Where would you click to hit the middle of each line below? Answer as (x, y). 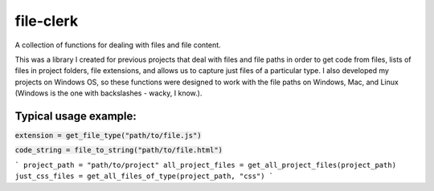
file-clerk (47, 21)
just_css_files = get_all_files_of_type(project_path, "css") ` (144, 176)
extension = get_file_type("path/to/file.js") (108, 136)
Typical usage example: (76, 116)
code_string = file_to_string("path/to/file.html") (119, 150)
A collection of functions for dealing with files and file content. (118, 45)
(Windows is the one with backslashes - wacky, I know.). (108, 93)
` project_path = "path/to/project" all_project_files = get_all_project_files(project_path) (206, 165)
